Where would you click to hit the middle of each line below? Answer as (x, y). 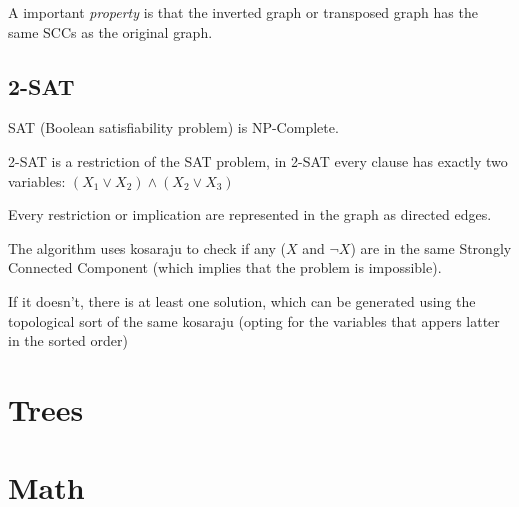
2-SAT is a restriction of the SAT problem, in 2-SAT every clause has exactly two (258, 160)
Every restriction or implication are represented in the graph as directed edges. (250, 214)
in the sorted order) (68, 340)
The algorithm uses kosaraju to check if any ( (147, 247)
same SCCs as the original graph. (110, 31)
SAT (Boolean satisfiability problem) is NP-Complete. (173, 127)
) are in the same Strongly (431, 247)
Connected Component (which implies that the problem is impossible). (225, 267)
